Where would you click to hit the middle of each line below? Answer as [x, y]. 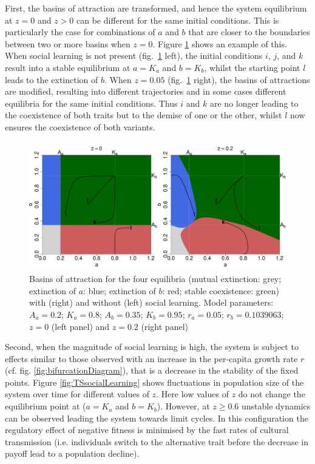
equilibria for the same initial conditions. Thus [91, 103]
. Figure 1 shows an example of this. [220, 43]
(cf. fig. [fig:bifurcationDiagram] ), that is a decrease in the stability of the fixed [152, 370]
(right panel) [164, 326]
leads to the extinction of [52, 79]
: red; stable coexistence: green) [221, 290]
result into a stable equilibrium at [68, 67]
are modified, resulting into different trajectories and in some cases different [146, 91]
